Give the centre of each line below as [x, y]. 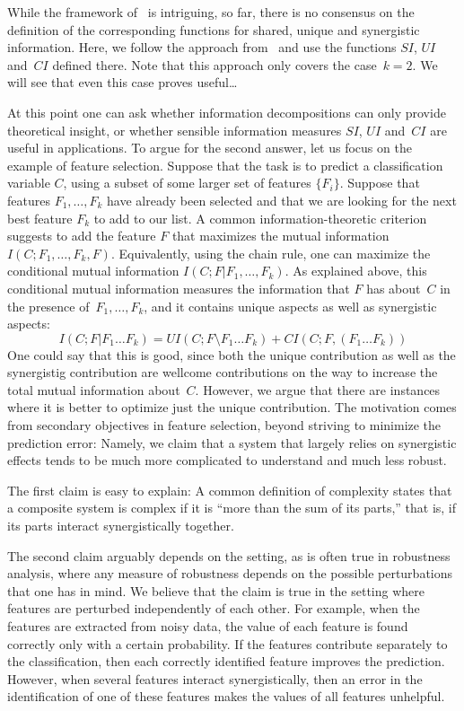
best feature [40, 218]
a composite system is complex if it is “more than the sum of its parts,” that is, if [232, 508]
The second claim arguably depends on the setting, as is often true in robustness [229, 555]
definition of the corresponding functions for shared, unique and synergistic [214, 29]
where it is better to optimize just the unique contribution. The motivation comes [232, 407]
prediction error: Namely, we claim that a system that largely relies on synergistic [232, 442]
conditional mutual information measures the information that [179, 288]
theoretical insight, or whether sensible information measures [175, 130]
